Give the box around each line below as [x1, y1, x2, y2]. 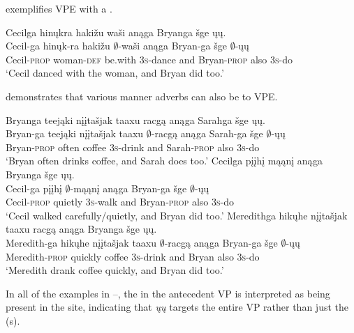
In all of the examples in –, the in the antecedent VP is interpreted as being [6, 286, 330, 300]
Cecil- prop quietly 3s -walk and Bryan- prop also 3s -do [6, 194, 235, 209]
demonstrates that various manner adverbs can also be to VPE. [6, 88, 278, 103]
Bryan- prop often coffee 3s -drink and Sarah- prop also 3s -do [6, 139, 260, 154]
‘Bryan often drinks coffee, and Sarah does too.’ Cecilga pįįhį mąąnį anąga [6, 153, 323, 168]
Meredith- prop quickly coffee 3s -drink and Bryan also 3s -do [6, 249, 260, 263]
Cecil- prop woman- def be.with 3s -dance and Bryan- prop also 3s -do [6, 52, 293, 66]
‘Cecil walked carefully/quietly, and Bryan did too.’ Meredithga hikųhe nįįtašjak [6, 208, 348, 222]
